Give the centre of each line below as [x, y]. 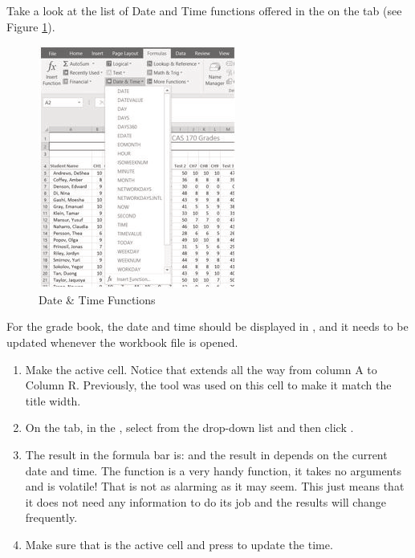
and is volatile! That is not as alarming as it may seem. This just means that [215, 486]
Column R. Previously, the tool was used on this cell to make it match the [208, 385]
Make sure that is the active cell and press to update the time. [179, 544]
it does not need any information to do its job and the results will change [205, 501]
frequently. [51, 517]
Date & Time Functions [97, 299]
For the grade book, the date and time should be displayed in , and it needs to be [207, 326]
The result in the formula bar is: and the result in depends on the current [206, 454]
